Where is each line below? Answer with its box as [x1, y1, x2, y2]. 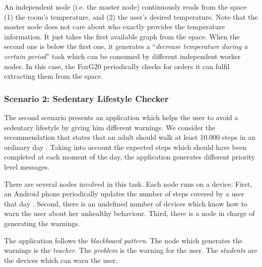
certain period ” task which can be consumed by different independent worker [4, 50, 241, 61]
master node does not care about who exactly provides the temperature [4, 21, 225, 32]
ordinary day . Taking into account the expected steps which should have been [4, 141, 246, 152]
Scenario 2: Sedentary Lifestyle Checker [4, 92, 169, 104]
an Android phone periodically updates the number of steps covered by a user [4, 188, 244, 199]
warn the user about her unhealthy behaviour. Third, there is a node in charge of [4, 208, 255, 219]
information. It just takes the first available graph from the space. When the [4, 31, 240, 41]
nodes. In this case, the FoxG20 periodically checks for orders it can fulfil [4, 61, 230, 71]
